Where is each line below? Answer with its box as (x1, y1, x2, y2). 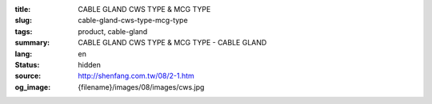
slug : (14, 16, 32, 25)
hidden (78, 60, 102, 69)
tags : (14, 26, 33, 36)
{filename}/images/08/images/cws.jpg (78, 82, 205, 91)
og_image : (14, 82, 51, 91)
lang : (14, 48, 33, 59)
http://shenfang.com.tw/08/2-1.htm (78, 71, 195, 81)
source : (14, 71, 42, 81)
